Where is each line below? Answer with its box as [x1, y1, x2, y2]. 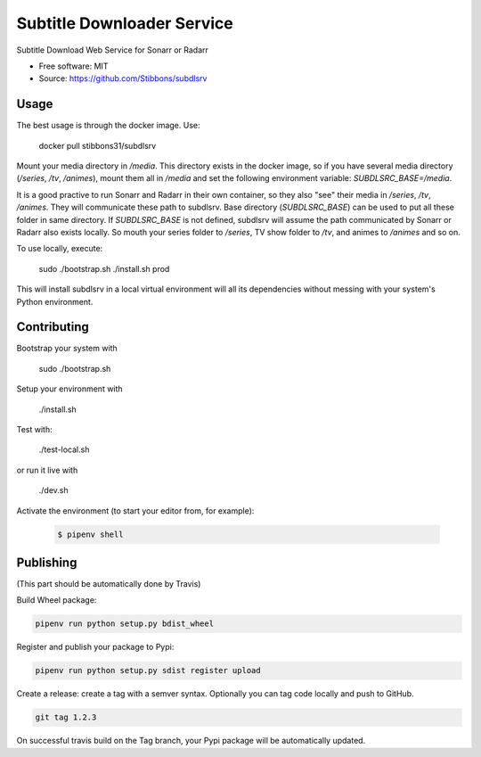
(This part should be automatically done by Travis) [16, 579, 201, 589]
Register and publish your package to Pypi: [16, 642, 175, 653]
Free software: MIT [38, 61, 109, 71]
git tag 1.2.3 [35, 712, 97, 722]
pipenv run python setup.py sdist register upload [35, 665, 262, 676]
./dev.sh [38, 485, 69, 496]
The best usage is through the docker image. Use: [16, 120, 200, 131]
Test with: [16, 424, 53, 434]
